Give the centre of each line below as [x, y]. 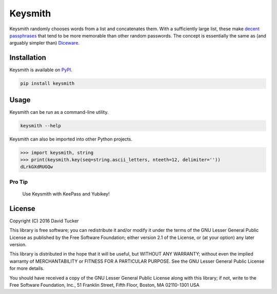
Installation [28, 58]
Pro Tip [19, 182]
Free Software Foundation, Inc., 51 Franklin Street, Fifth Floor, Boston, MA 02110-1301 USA [104, 285]
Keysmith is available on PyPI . [41, 70]
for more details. [27, 268]
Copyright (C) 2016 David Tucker [44, 221]
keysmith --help [41, 125]
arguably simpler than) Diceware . [44, 43]
